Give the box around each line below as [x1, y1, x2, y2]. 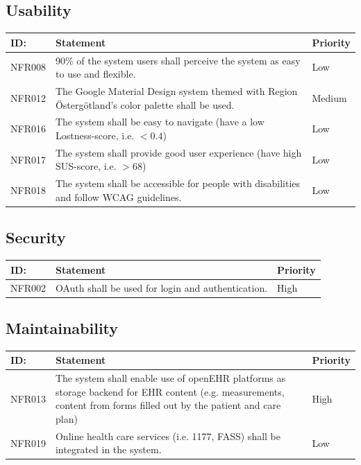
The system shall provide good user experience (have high [55, 145, 302, 159]
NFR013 [10, 391, 46, 405]
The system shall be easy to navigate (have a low [55, 114, 265, 129]
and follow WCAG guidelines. [55, 189, 182, 204]
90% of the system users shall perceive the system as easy [55, 53, 301, 67]
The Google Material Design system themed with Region [55, 83, 298, 98]
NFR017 [10, 152, 46, 166]
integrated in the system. [55, 442, 162, 457]
